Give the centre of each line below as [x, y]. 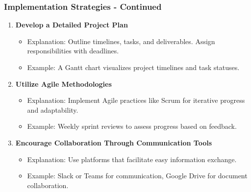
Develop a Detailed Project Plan [72, 25]
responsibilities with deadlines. [73, 51]
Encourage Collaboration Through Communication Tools [113, 142]
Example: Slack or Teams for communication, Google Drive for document [137, 176]
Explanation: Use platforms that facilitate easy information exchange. [132, 159]
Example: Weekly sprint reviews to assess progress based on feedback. [132, 126]
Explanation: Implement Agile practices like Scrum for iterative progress [136, 100]
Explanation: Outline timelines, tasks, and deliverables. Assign [121, 41]
